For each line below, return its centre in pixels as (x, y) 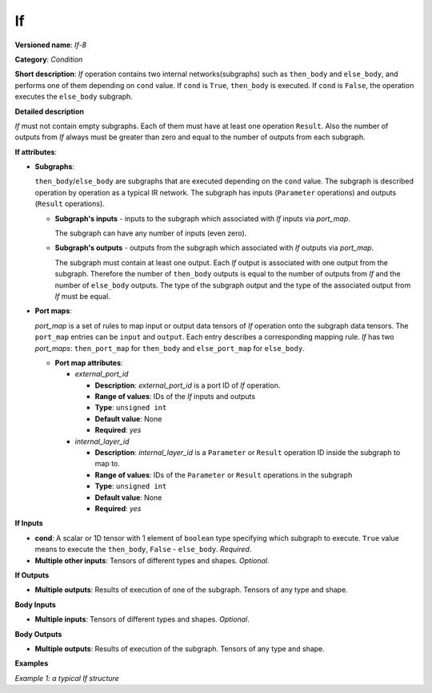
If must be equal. (83, 296)
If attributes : (36, 151)
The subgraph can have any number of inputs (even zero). (151, 233)
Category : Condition (49, 59)
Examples (32, 663)
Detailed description (49, 111)
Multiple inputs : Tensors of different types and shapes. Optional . (142, 619)
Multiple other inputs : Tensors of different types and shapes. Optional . (152, 560)
